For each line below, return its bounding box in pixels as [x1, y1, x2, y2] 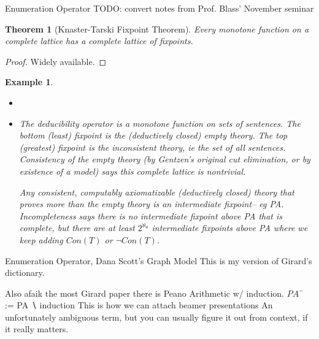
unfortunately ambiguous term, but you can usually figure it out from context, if [5, 310, 308, 323]
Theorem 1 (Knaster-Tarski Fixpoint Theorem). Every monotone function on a [5, 22, 309, 35]
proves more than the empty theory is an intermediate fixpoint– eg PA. [19, 197, 284, 210]
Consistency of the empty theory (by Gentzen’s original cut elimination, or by [19, 153, 310, 166]
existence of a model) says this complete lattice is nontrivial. [19, 164, 246, 177]
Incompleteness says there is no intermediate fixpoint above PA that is [19, 209, 283, 222]
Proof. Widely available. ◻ [5, 55, 107, 67]
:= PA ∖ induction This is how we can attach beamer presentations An [5, 299, 273, 311]
